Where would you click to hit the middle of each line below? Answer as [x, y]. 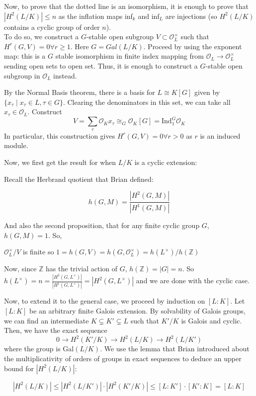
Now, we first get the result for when [60, 162]
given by [207, 92]
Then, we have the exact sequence [56, 330]
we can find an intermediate [46, 320]
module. [16, 145]
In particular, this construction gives [60, 135]
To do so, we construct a [42, 37]
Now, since [20, 269]
